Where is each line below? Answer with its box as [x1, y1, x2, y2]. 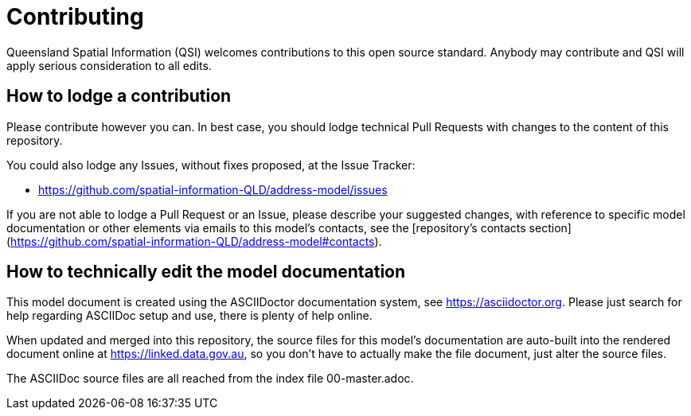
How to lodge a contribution [6, 86, 232, 107]
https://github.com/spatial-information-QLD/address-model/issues [38, 182, 388, 196]
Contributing [6, 3, 144, 30]
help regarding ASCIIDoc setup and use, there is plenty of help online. [6, 309, 373, 323]
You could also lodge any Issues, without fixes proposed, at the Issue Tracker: [6, 157, 416, 172]
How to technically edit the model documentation [6, 262, 406, 282]
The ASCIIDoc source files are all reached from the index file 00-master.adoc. [6, 371, 414, 386]
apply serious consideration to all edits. [6, 58, 212, 72]
